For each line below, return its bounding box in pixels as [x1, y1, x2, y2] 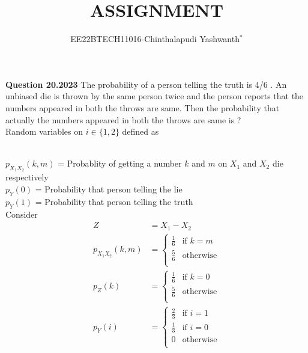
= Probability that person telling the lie [35, 183, 183, 195]
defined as [122, 125, 159, 138]
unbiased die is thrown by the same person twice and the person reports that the [5, 90, 304, 102]
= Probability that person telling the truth [35, 195, 193, 207]
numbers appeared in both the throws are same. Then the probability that [5, 101, 280, 114]
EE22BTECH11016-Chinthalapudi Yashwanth [70, 32, 240, 45]
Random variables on [5, 125, 83, 138]
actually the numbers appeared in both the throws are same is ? [5, 113, 241, 126]
